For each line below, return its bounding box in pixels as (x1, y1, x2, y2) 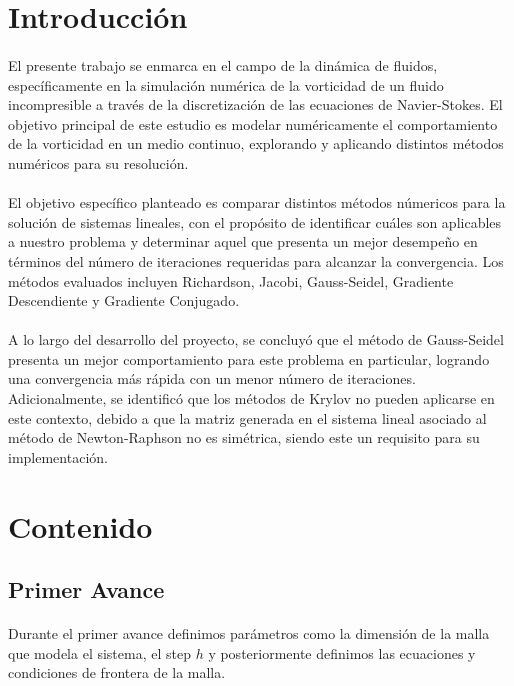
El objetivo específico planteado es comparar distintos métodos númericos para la (8, 192, 506, 213)
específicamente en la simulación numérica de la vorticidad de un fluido (8, 74, 444, 95)
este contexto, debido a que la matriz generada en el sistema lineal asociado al (8, 407, 487, 428)
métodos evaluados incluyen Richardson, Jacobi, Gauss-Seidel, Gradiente (8, 270, 454, 291)
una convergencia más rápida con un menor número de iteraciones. (8, 368, 416, 389)
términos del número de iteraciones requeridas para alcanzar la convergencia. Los (8, 250, 504, 271)
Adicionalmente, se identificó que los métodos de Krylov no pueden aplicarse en (8, 388, 495, 409)
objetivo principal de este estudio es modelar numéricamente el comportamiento (8, 113, 498, 134)
